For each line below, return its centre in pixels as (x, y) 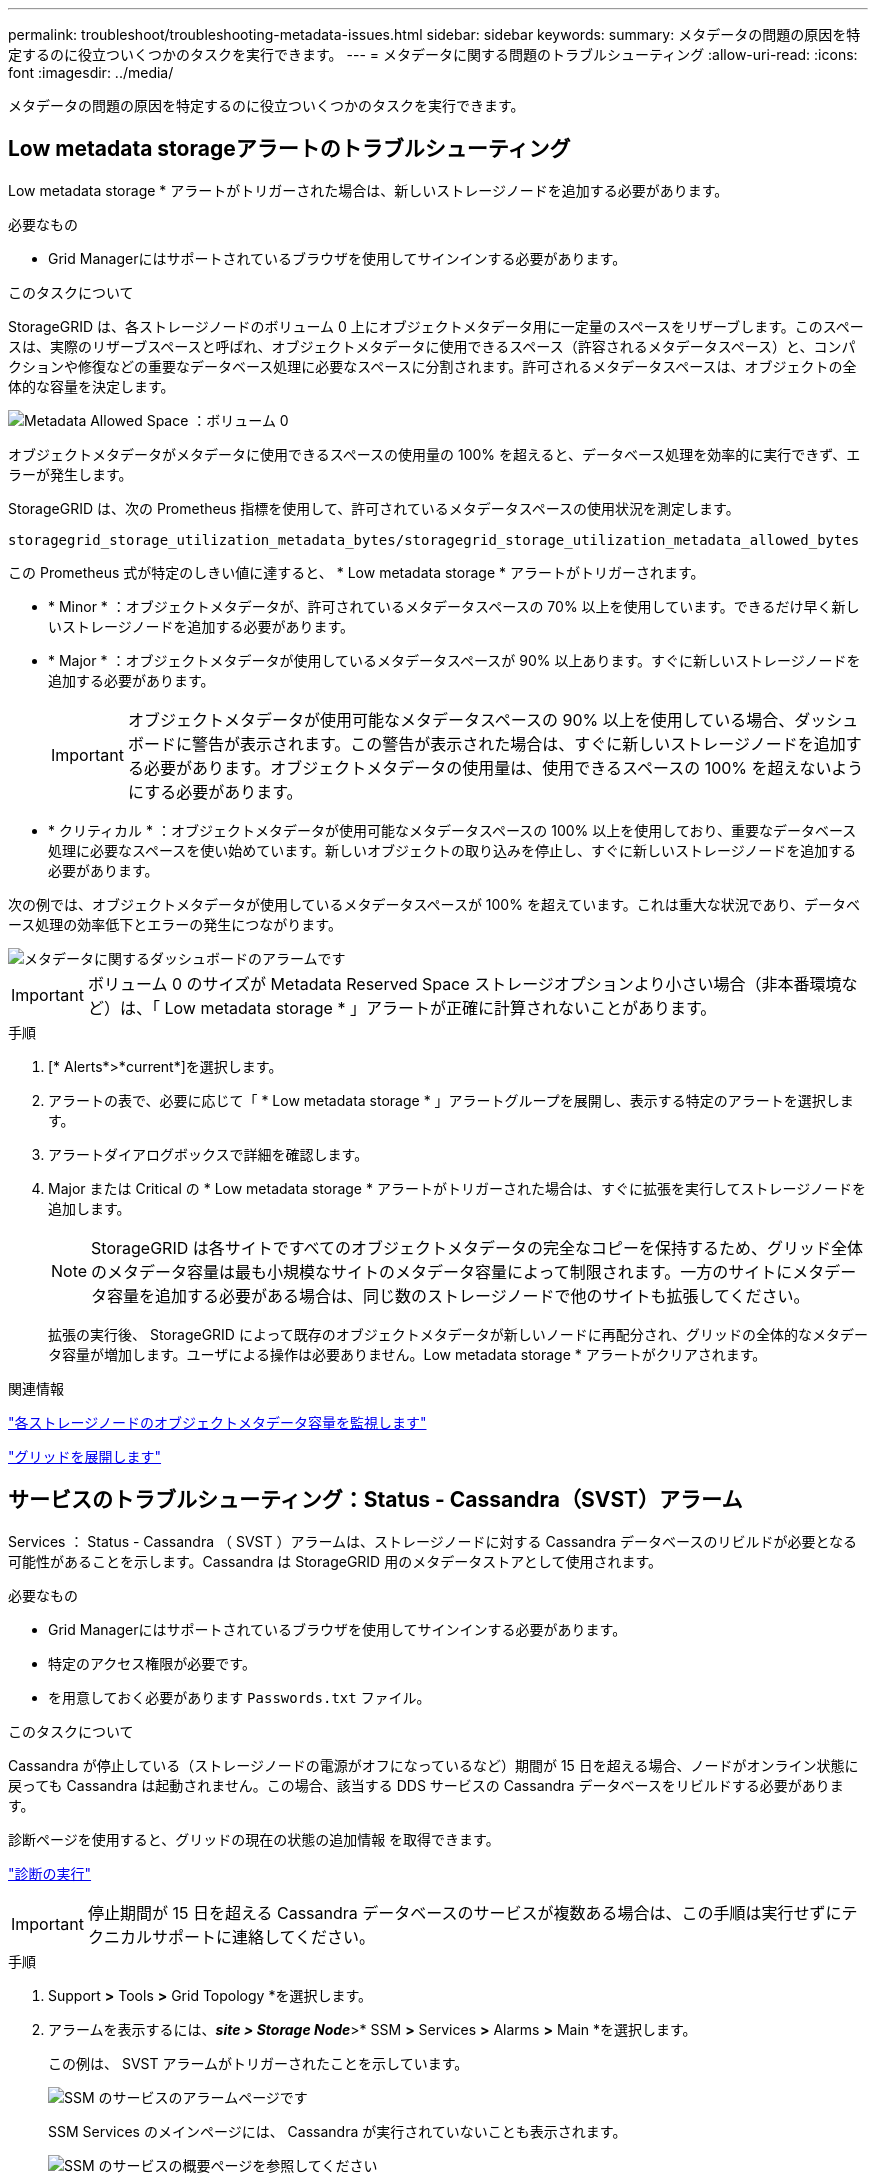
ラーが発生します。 (70, 474)
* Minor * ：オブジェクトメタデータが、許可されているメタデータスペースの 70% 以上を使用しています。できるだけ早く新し (454, 606)
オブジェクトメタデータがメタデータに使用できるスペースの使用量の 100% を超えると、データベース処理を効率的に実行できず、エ (434, 454)
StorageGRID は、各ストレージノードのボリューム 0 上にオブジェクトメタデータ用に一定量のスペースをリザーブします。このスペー (436, 326)
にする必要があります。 (215, 791)
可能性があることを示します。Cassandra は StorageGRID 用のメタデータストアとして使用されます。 (335, 1561)
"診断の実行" (50, 1873)
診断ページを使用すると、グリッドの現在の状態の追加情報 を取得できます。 (254, 1839)
